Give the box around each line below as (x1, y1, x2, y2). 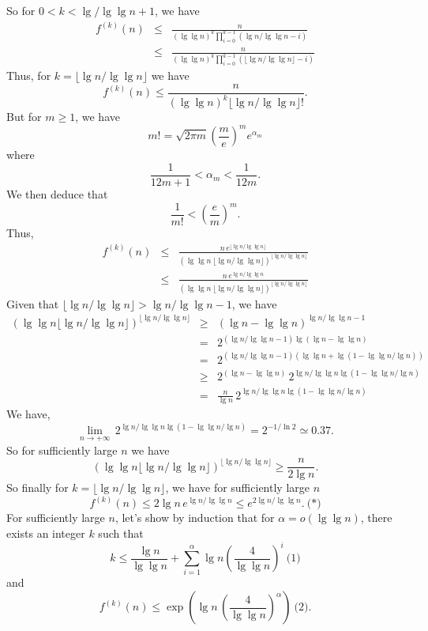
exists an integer (6, 525, 85, 541)
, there (360, 509, 392, 526)
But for (6, 108, 42, 125)
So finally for (6, 479, 69, 496)
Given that (6, 295, 59, 312)
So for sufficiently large (6, 441, 118, 458)
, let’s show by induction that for (115, 509, 275, 526)
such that (98, 525, 144, 541)
